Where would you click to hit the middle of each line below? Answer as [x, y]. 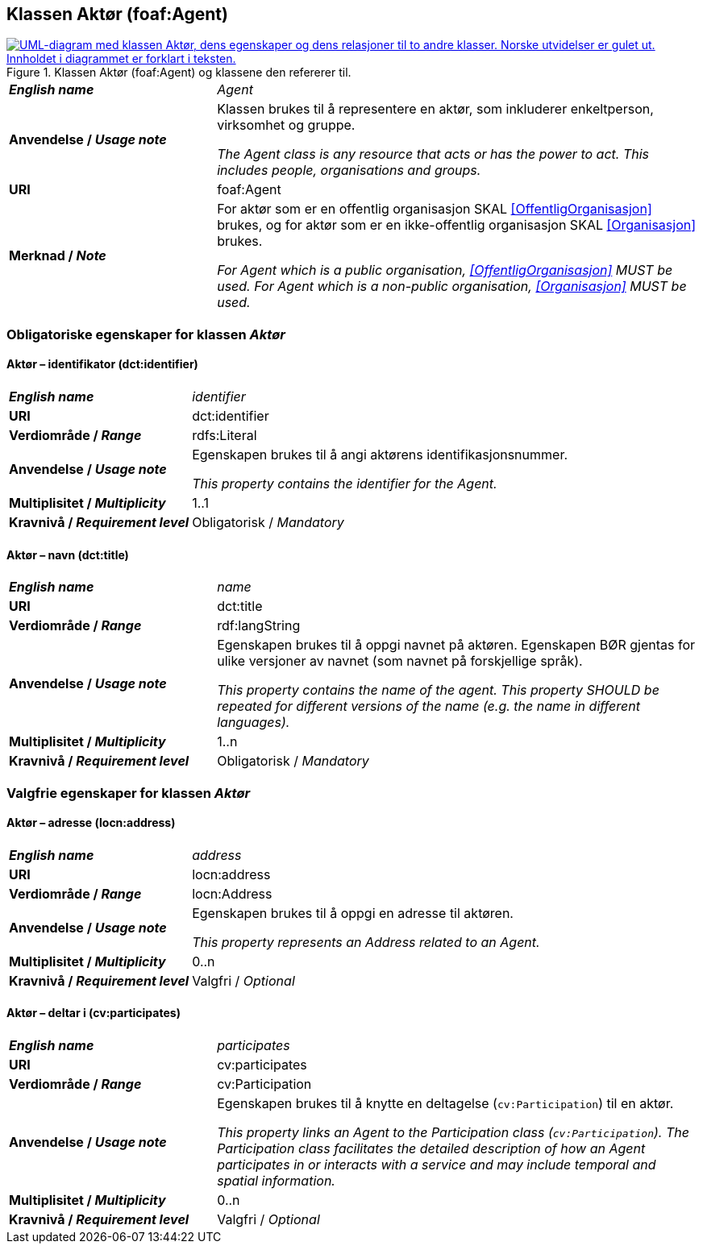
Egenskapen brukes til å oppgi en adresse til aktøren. [353, 913]
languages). [254, 723]
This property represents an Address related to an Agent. [366, 942]
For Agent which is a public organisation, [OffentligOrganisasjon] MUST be [445, 270]
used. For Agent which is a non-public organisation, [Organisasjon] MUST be [452, 287]
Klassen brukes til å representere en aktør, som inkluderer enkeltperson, [435, 109]
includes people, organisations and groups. [349, 170]
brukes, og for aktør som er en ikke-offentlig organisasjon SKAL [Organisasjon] [457, 225]
